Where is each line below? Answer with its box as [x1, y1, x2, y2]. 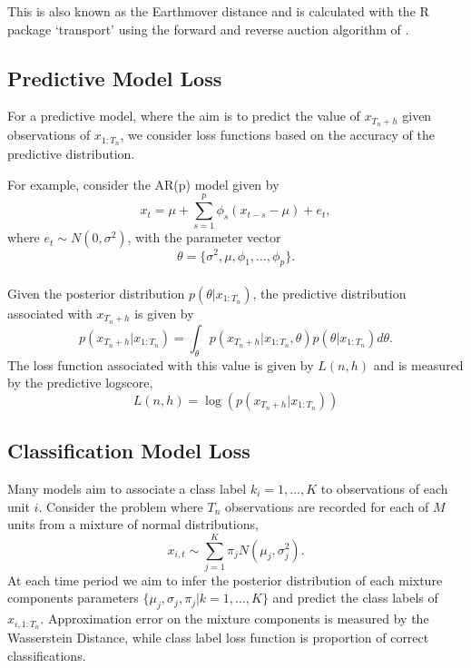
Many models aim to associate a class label [7, 478, 247, 497]
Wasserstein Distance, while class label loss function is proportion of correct [7, 628, 429, 647]
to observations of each [320, 478, 448, 497]
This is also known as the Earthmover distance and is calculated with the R [7, 2, 429, 20]
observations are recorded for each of [225, 496, 429, 516]
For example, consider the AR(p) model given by [7, 174, 280, 193]
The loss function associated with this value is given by [7, 355, 314, 374]
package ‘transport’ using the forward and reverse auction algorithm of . [7, 19, 409, 38]
